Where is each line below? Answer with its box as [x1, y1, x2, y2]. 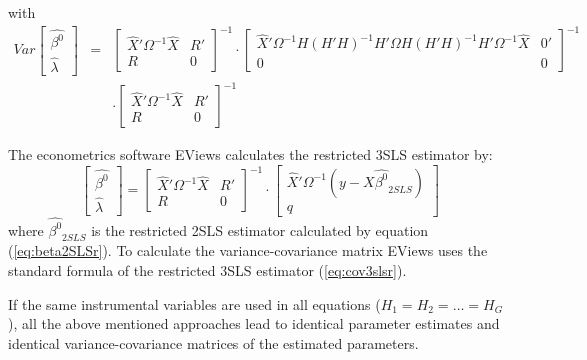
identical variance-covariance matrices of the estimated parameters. [8, 332, 419, 353]
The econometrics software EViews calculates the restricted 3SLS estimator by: [8, 144, 493, 165]
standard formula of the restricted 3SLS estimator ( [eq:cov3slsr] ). [8, 259, 407, 280]
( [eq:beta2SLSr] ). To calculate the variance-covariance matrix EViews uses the [8, 240, 488, 261]
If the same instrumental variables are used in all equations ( [8, 293, 381, 314]
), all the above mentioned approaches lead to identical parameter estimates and [8, 313, 500, 334]
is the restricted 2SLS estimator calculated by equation [91, 219, 429, 240]
